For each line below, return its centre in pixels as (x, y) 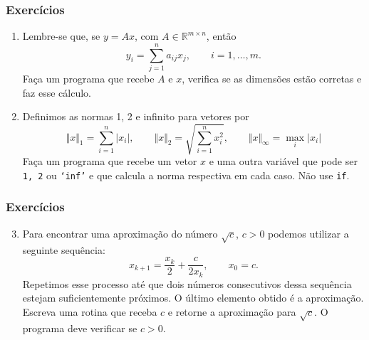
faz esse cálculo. (57, 92)
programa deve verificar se (80, 328)
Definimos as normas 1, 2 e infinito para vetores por (136, 116)
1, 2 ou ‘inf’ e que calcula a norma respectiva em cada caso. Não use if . (186, 175)
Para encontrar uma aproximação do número (120, 233)
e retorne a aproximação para (232, 311)
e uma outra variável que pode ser (283, 161)
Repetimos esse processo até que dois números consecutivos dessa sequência (187, 283)
